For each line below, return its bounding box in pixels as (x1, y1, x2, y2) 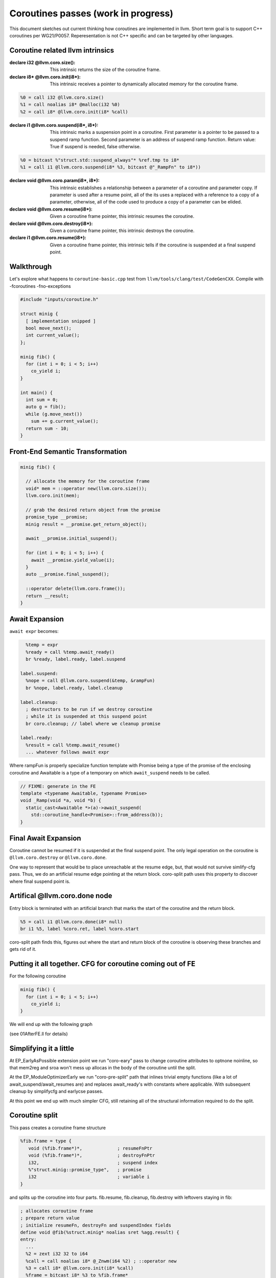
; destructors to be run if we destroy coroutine (26, 706, 153, 712)
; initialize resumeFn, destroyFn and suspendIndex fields (20, 1222, 171, 1228)
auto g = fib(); (26, 404, 66, 410)
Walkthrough (9, 262, 52, 271)
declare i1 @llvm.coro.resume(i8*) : (9, 235, 86, 241)
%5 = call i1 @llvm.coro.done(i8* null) (20, 919, 123, 925)
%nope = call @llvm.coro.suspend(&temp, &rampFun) (26, 678, 155, 683)
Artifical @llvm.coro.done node (9, 892, 112, 900)
